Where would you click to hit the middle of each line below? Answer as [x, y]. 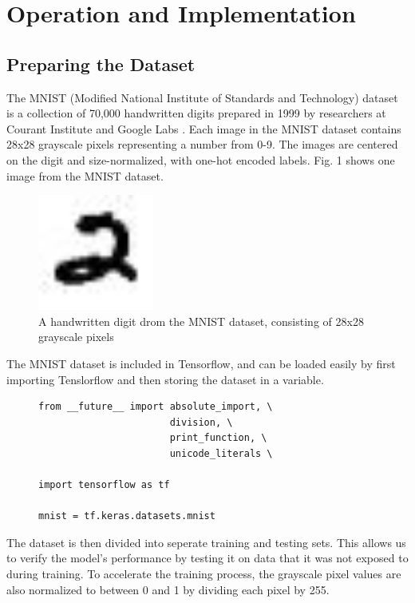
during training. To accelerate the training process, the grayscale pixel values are [204, 574]
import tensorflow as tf [104, 485]
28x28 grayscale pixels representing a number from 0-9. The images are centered [202, 144]
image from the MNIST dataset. [85, 175]
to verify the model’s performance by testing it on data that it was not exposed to [207, 558]
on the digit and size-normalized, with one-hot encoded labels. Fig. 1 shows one [201, 159]
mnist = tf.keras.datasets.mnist [127, 516]
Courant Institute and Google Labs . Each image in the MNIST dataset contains [204, 128]
